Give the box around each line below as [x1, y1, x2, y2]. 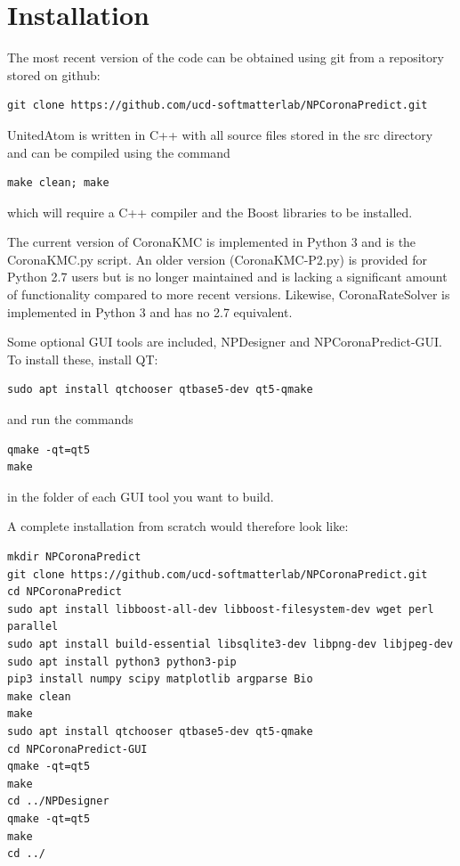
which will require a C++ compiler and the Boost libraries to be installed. [7, 202, 413, 221]
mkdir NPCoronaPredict [7, 551, 141, 563]
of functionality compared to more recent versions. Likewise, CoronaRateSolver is [7, 285, 450, 304]
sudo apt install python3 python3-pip [7, 655, 237, 668]
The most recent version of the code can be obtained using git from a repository [7, 48, 444, 67]
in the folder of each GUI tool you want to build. [7, 486, 274, 505]
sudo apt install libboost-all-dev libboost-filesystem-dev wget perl [7, 602, 434, 616]
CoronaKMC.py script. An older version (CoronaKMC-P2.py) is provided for [7, 249, 428, 268]
